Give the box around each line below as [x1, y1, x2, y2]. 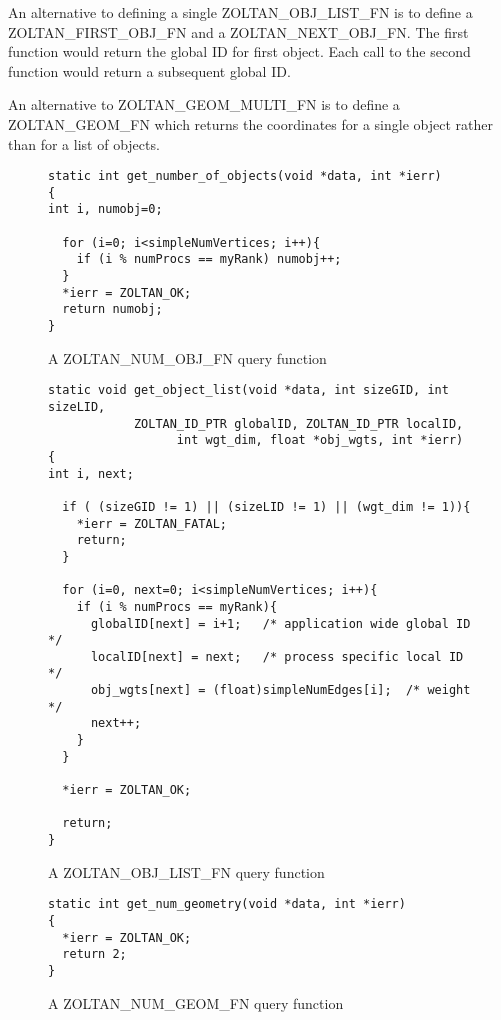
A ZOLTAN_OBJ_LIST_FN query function [48, 861, 325, 882]
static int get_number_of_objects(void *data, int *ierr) [48, 169, 442, 184]
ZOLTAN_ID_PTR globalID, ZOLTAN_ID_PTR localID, [133, 416, 464, 431]
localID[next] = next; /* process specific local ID [90, 649, 464, 664]
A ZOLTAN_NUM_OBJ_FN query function [48, 347, 327, 368]
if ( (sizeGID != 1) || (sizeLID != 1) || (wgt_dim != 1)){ [62, 499, 471, 514]
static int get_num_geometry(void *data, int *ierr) [48, 897, 406, 912]
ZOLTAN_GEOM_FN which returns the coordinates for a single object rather [8, 113, 493, 134]
